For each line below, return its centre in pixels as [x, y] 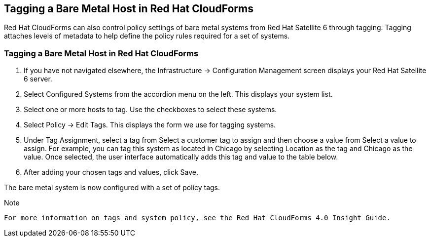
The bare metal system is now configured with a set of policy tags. [112, 188]
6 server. [38, 79]
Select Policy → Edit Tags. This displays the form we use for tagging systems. [150, 125]
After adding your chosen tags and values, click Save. [111, 172]
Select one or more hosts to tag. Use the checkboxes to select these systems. [150, 110]
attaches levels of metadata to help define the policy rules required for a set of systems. [147, 36]
